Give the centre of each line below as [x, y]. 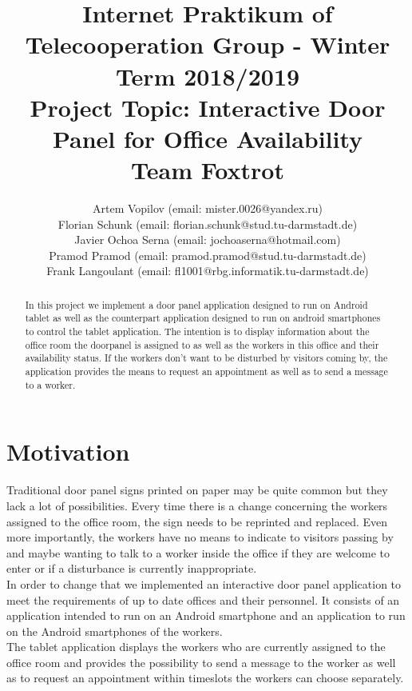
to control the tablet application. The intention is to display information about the [197, 332]
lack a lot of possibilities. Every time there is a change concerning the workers [197, 505]
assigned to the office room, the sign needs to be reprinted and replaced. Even [197, 521]
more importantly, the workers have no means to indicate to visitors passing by [200, 537]
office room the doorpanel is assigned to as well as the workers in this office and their [202, 344]
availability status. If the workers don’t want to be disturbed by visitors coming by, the [206, 358]
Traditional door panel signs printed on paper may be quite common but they [197, 490]
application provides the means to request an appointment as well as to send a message [206, 371]
